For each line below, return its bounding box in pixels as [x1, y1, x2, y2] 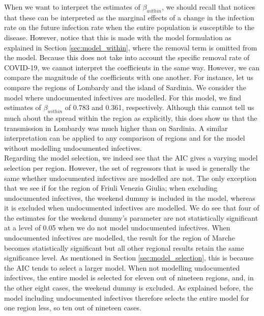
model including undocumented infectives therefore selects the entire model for [4, 292, 249, 303]
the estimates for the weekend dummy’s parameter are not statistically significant [4, 212, 258, 223]
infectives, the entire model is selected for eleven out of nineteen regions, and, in [4, 272, 254, 283]
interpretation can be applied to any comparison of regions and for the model [4, 133, 245, 143]
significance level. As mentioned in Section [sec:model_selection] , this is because [4, 252, 254, 263]
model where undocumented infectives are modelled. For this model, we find [4, 92, 241, 102]
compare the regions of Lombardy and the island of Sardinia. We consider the [4, 82, 246, 92]
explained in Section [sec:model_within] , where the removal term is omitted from [4, 42, 257, 52]
